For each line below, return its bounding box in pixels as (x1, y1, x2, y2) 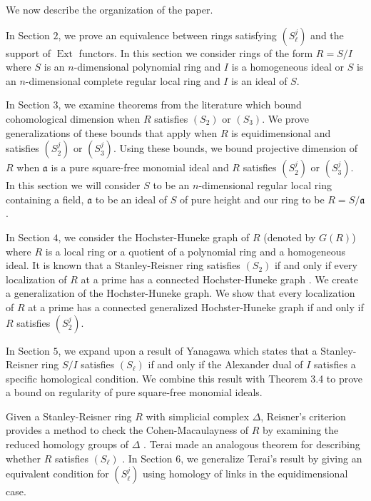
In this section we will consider (6, 178, 141, 193)
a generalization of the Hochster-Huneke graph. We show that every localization (6, 285, 355, 300)
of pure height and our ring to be (179, 191, 325, 206)
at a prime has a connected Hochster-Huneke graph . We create (81, 271, 358, 286)
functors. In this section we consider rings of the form (78, 45, 313, 60)
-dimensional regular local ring (198, 178, 332, 193)
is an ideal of (231, 73, 288, 88)
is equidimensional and (231, 125, 331, 140)
